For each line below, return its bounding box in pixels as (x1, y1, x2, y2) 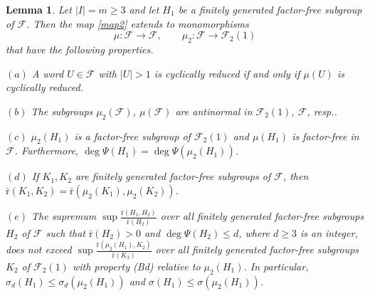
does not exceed (6, 242, 72, 257)
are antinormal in (175, 103, 253, 118)
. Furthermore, (14, 143, 79, 158)
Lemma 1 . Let (6, 2, 72, 16)
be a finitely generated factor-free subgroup (178, 2, 362, 16)
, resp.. (307, 103, 337, 118)
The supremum (31, 208, 97, 223)
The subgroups (31, 103, 93, 118)
